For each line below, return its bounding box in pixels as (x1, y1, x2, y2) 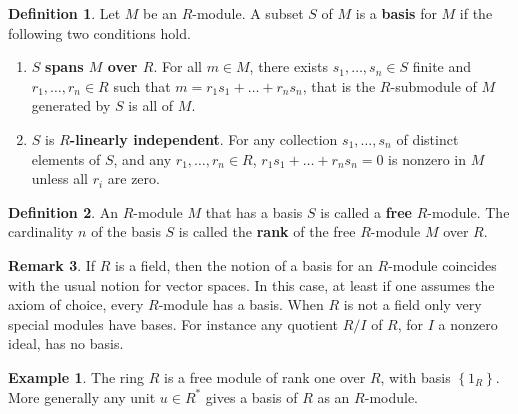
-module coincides (388, 254, 497, 275)
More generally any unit (8, 386, 156, 407)
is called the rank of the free (178, 221, 356, 242)
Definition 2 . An (8, 201, 119, 222)
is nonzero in (388, 148, 467, 169)
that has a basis (205, 201, 303, 222)
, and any (113, 148, 172, 169)
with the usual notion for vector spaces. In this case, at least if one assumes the (8, 274, 495, 295)
